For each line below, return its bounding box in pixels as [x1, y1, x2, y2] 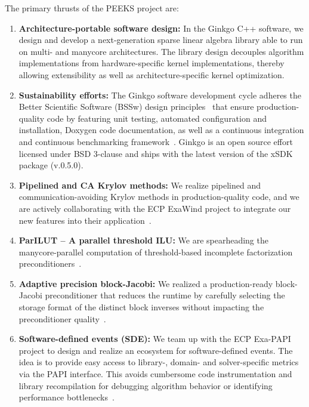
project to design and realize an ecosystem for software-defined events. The [18, 344, 293, 356]
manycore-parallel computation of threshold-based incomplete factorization [18, 245, 293, 258]
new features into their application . [18, 214, 152, 226]
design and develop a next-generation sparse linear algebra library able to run [18, 33, 303, 46]
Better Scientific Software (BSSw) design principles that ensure [18, 100, 254, 113]
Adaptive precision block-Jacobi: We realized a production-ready [18, 277, 273, 289]
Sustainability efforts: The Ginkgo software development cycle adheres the [18, 88, 301, 101]
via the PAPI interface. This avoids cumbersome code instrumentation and [18, 368, 292, 380]
